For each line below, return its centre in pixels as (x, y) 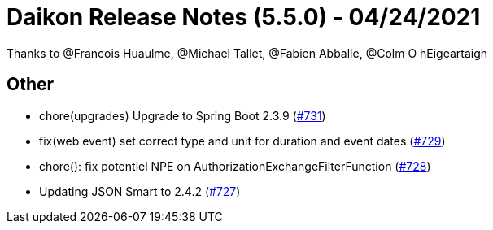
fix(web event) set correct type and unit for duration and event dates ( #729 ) (242, 141)
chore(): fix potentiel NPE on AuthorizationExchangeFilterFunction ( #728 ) (235, 166)
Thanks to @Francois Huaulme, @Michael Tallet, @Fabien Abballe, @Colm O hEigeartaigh (247, 53)
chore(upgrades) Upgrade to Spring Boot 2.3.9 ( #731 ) (183, 115)
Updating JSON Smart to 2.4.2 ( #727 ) (140, 191)
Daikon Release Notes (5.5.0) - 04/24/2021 (244, 17)
